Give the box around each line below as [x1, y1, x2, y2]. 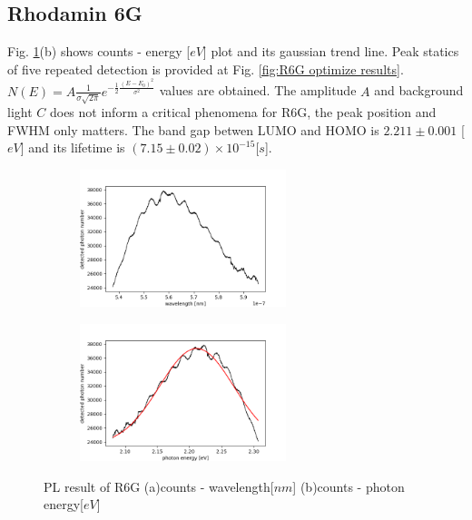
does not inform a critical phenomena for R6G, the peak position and [49, 103, 437, 122]
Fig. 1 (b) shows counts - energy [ [7, 42, 191, 61]
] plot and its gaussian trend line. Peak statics [202, 42, 459, 61]
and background [374, 81, 464, 100]
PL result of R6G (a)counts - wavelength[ [44, 476, 274, 495]
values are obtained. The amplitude [159, 81, 357, 100]
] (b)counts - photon [292, 476, 405, 495]
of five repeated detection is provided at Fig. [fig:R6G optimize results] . [7, 59, 404, 78]
